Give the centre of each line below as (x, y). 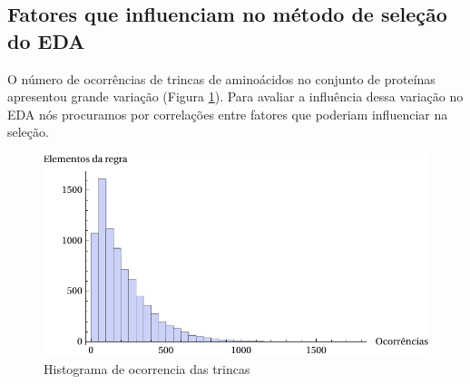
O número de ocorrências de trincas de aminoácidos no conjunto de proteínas (221, 78)
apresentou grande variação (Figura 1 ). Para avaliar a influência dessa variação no (235, 96)
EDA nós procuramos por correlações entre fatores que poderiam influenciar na (228, 114)
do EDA (46, 40)
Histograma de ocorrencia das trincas (147, 369)
